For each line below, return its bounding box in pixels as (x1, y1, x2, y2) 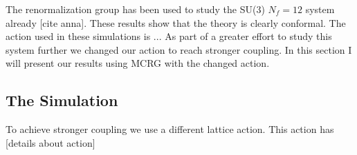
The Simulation (6, 90, 118, 111)
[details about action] (6, 135, 95, 149)
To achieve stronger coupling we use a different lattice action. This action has (6, 122, 334, 136)
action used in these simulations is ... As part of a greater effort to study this (6, 29, 332, 43)
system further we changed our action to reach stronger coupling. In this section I (6, 42, 352, 56)
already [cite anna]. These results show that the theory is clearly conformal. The (6, 15, 346, 30)
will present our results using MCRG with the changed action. (6, 56, 270, 70)
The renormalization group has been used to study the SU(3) (6, 2, 265, 16)
